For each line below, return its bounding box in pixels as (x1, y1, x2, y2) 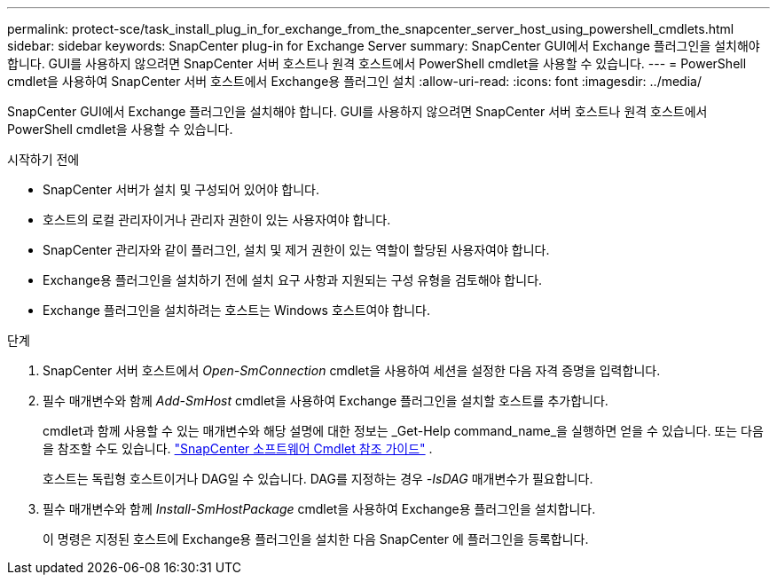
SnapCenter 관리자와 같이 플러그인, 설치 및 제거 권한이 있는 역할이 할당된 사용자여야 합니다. (43, 242, 550, 257)
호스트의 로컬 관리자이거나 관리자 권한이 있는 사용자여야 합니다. (43, 212, 391, 227)
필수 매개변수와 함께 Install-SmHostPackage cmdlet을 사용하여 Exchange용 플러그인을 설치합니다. (43, 501, 596, 516)
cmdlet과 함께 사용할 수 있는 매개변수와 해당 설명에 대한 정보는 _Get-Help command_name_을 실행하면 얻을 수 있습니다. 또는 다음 (43, 423, 764, 438)
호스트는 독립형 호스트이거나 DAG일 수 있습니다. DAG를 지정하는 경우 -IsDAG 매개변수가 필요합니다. (43, 471, 593, 486)
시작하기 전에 (7, 152, 80, 167)
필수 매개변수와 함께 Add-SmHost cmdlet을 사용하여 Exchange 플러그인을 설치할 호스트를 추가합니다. (43, 393, 608, 408)
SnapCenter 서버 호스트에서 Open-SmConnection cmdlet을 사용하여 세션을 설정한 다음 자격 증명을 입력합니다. (43, 363, 661, 378)
